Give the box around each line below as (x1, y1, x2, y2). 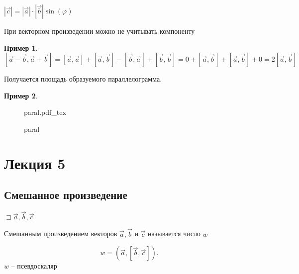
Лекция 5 (4, 153, 66, 173)
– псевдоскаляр (11, 261, 57, 271)
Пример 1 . (4, 42, 38, 53)
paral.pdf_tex (24, 107, 66, 117)
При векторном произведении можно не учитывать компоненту (4, 26, 195, 36)
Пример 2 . (4, 90, 38, 100)
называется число (148, 228, 200, 239)
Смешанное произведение (4, 187, 127, 202)
